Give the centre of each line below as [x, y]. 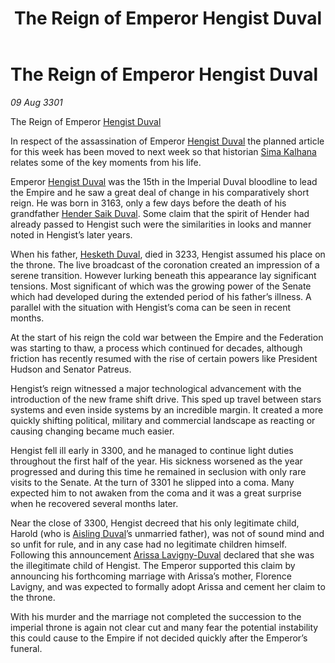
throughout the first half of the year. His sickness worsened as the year [156, 461]
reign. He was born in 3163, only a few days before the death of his [148, 203]
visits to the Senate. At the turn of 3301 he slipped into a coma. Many [152, 482]
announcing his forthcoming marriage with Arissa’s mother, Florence [151, 576]
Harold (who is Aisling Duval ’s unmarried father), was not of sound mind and [167, 533]
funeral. [26, 648]
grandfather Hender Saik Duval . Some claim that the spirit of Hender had [160, 213]
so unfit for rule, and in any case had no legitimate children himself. [149, 544]
